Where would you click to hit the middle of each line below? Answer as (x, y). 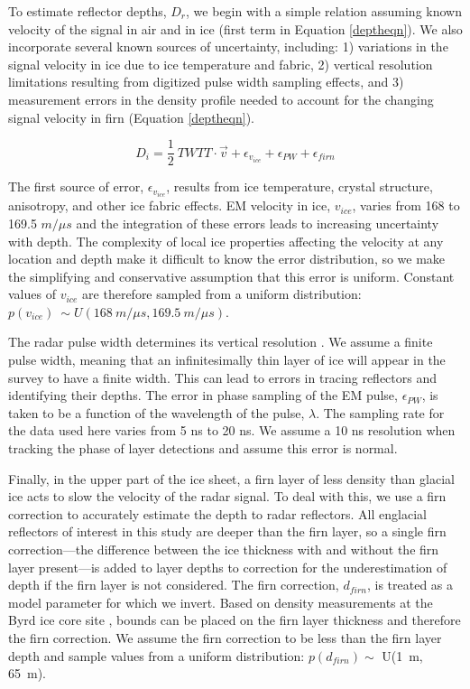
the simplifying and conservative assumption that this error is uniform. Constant (231, 276)
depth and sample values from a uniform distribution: (157, 655)
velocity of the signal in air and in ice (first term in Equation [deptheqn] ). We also (235, 28)
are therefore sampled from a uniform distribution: (222, 294)
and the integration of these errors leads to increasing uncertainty (258, 223)
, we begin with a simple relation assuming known (324, 11)
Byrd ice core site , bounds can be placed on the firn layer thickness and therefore (235, 620)
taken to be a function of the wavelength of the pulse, (157, 412)
